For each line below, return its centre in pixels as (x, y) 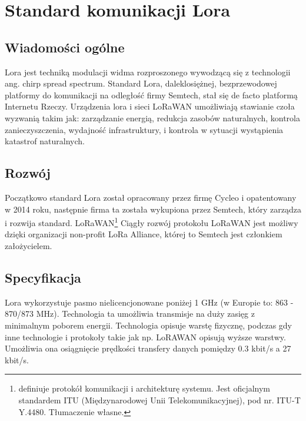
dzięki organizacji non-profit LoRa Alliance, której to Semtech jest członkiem (144, 234)
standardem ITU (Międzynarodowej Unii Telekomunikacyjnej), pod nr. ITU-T (159, 400)
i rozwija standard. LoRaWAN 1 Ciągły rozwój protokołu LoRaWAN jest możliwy (152, 222)
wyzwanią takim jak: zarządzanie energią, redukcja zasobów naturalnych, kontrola (152, 117)
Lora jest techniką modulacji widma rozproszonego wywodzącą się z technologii (148, 72)
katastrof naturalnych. (45, 141)
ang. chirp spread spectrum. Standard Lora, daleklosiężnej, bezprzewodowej (141, 83)
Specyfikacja (43, 277)
